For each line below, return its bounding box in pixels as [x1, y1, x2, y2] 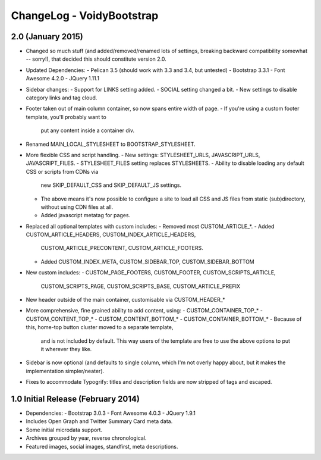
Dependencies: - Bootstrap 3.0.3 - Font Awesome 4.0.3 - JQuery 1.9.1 [26, 409, 196, 417]
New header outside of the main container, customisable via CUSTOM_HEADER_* [26, 296, 225, 303]
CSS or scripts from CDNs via [26, 168, 99, 175]
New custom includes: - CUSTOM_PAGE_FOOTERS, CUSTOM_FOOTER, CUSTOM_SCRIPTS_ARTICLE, [26, 269, 276, 276]
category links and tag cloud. [26, 94, 97, 101]
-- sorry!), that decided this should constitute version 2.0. [26, 55, 166, 62]
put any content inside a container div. [40, 127, 135, 134]
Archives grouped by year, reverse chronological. [26, 434, 147, 442]
